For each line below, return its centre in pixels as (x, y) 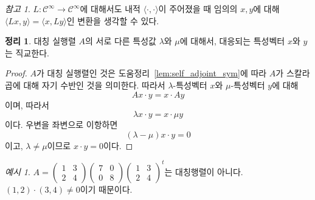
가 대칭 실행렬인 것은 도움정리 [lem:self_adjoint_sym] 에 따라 (152, 73)
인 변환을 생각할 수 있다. (113, 20)
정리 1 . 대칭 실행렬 (40, 41)
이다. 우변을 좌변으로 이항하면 (61, 125)
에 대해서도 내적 (110, 8)
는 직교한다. (27, 52)
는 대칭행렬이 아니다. (204, 171)
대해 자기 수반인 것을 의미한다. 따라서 (94, 85)
